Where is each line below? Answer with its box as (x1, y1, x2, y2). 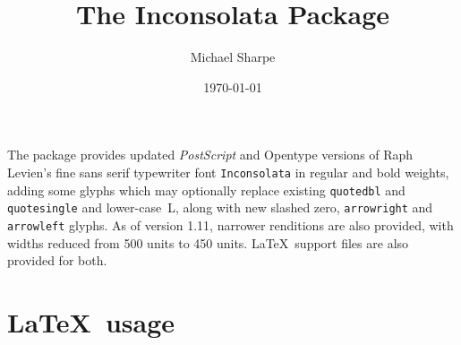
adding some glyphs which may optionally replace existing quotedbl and (7, 180, 406, 199)
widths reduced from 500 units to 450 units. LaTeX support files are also (7, 233, 409, 252)
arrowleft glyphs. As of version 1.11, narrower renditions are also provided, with (7, 215, 454, 234)
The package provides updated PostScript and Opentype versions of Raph (7, 145, 414, 164)
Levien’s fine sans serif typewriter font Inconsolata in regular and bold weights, (7, 162, 449, 181)
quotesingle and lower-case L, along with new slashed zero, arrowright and (7, 198, 433, 217)
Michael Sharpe (190, 47, 276, 66)
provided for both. (7, 251, 107, 270)
